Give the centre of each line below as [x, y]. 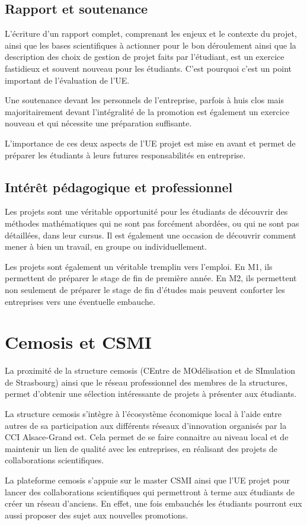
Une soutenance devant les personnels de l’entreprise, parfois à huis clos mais [144, 100]
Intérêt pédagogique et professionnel [119, 187]
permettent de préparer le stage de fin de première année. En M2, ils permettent [151, 278]
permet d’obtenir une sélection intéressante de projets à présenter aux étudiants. [151, 394]
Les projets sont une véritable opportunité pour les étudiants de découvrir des [146, 211]
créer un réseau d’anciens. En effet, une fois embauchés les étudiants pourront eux [153, 503]
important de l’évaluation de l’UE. [67, 80]
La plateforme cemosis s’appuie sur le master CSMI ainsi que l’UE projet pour [147, 480]
